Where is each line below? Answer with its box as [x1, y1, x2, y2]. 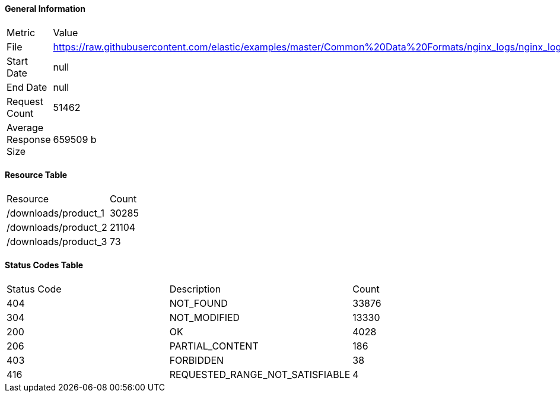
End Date [7, 81, 47, 93]
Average [7, 121, 44, 134]
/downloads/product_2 [7, 221, 107, 233]
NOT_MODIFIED [169, 312, 240, 324]
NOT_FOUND [169, 297, 228, 310]
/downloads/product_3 [7, 235, 107, 247]
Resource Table [5, 170, 68, 180]
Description [169, 283, 221, 296]
